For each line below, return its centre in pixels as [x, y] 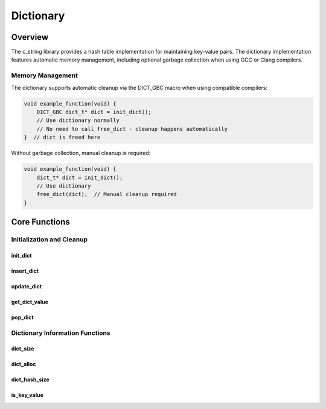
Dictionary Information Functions [61, 333]
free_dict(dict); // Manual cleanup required [107, 194]
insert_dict [25, 271]
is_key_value [27, 395]
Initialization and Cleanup [49, 239]
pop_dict [22, 317]
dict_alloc [24, 364]
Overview [30, 37]
